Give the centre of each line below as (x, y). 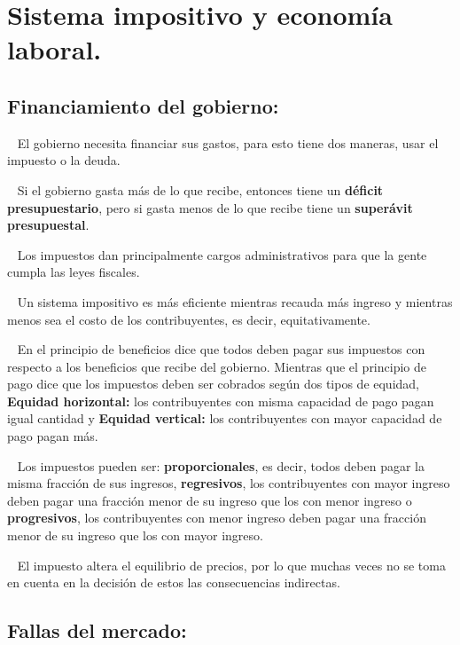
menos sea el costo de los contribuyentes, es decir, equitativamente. (189, 319)
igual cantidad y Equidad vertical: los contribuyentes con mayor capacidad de (225, 418)
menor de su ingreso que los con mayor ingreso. (135, 535)
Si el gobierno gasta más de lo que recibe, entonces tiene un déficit (200, 189)
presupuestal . (48, 225)
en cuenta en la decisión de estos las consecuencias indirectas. (174, 582)
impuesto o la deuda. (64, 160)
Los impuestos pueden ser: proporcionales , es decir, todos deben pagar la (221, 465)
